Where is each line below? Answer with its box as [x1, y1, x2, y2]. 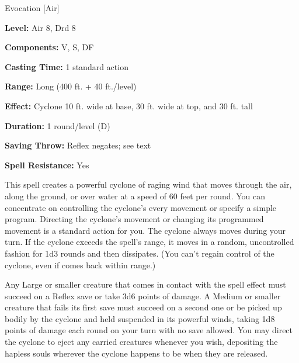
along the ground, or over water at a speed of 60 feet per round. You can [5, 189, 265, 202]
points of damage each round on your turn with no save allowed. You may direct [5, 324, 293, 336]
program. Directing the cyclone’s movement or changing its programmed [5, 213, 264, 225]
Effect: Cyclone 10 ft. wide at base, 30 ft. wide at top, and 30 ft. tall [5, 99, 253, 112]
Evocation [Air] [5, 2, 60, 13]
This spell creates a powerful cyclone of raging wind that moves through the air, [5, 178, 292, 191]
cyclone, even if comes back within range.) [5, 258, 156, 271]
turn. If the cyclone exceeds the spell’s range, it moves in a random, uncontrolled [5, 236, 294, 248]
